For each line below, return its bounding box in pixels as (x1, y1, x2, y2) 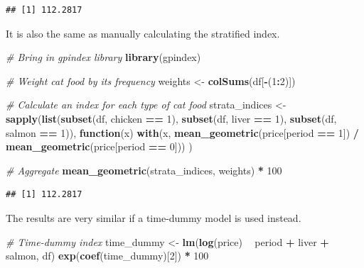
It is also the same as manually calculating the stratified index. (6, 26, 280, 40)
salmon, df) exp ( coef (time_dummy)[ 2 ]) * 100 (6, 248, 209, 263)
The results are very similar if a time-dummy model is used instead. (6, 210, 301, 225)
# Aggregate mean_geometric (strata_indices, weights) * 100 (6, 162, 282, 177)
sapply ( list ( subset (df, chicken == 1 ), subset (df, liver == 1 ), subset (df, (6, 111, 337, 125)
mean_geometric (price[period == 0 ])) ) (6, 139, 193, 154)
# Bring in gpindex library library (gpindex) (6, 50, 201, 65)
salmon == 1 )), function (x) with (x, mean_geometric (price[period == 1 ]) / (6, 125, 359, 140)
